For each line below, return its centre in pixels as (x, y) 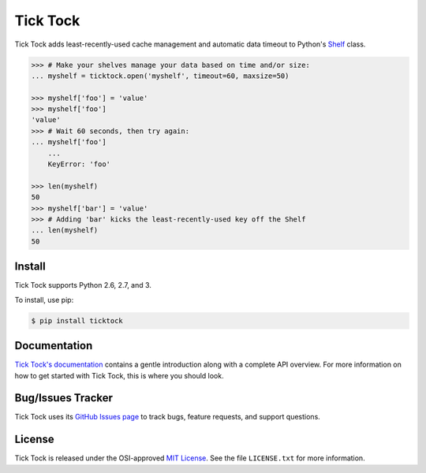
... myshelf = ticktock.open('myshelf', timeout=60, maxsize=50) (160, 76)
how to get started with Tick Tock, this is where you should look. (119, 375)
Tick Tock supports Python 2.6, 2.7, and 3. (83, 285)
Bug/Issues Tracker (64, 398)
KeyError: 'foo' (79, 164)
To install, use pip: (44, 300)
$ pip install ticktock (77, 320)
